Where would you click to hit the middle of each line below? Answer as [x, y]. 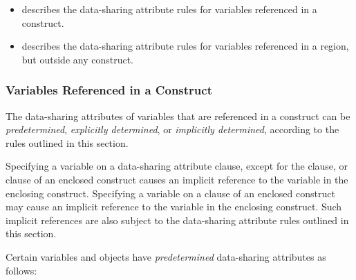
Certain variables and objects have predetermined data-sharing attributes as [166, 256]
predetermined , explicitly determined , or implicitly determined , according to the [172, 129]
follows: [21, 270]
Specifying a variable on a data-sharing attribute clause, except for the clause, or [177, 166]
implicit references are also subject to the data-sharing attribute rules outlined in [177, 220]
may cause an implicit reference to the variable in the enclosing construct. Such [174, 207]
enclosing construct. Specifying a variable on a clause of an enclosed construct [170, 193]
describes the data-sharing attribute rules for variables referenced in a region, [185, 46]
